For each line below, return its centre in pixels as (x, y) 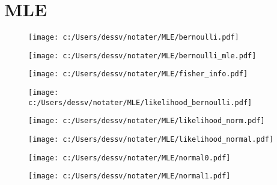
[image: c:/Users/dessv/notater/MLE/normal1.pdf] (129, 176)
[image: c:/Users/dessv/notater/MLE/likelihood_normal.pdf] (151, 140)
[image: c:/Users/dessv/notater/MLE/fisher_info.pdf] (138, 74)
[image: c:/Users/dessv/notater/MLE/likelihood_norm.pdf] (147, 121)
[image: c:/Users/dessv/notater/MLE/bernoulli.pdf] (134, 38)
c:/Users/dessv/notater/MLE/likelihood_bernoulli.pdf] (140, 102)
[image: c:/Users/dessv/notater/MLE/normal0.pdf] (129, 158)
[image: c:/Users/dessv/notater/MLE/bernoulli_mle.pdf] (142, 56)
